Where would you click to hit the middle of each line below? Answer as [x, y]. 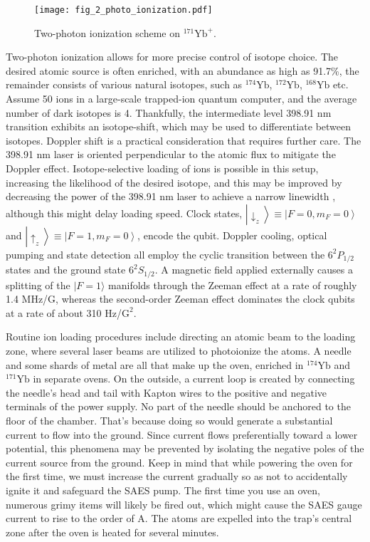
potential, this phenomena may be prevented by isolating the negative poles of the [185, 448]
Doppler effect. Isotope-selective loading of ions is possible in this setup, [162, 168]
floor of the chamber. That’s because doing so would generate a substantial [169, 421]
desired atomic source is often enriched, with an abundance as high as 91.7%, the [183, 70]
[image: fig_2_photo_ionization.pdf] [123, 10]
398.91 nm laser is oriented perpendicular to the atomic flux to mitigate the [171, 154]
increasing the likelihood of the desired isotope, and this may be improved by [174, 182]
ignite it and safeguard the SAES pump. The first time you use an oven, [163, 490]
